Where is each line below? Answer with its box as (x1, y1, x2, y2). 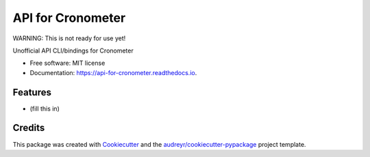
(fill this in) (29, 104, 60, 113)
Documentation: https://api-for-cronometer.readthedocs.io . (29, 68, 197, 76)
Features (12, 86, 51, 98)
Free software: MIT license (29, 59, 106, 68)
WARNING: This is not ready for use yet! (12, 34, 126, 42)
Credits (12, 122, 45, 134)
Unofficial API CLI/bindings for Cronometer (12, 46, 134, 55)
